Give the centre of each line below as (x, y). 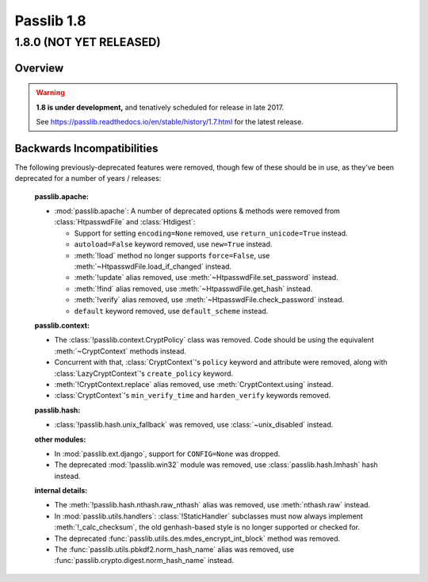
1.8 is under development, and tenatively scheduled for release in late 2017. (160, 107)
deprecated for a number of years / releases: (88, 178)
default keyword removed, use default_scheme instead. (171, 311)
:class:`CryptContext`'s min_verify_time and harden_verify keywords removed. (193, 396)
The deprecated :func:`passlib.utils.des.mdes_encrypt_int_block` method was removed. (197, 538)
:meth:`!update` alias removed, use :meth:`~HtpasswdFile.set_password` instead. (206, 278)
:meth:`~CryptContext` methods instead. (120, 351)
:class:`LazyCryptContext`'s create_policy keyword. (144, 373)
